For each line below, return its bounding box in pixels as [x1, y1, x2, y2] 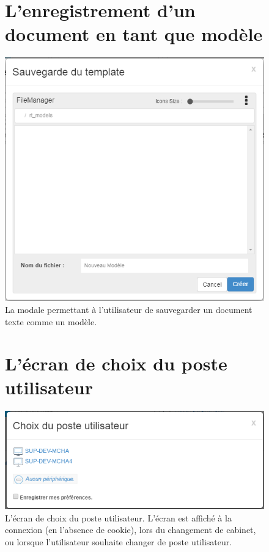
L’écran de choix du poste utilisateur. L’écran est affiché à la [5, 511, 232, 524]
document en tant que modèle [5, 21, 263, 46]
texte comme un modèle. [5, 315, 97, 328]
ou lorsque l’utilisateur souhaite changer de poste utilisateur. [5, 535, 232, 548]
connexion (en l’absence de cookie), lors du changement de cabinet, [5, 523, 256, 536]
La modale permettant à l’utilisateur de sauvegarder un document [5, 303, 252, 315]
